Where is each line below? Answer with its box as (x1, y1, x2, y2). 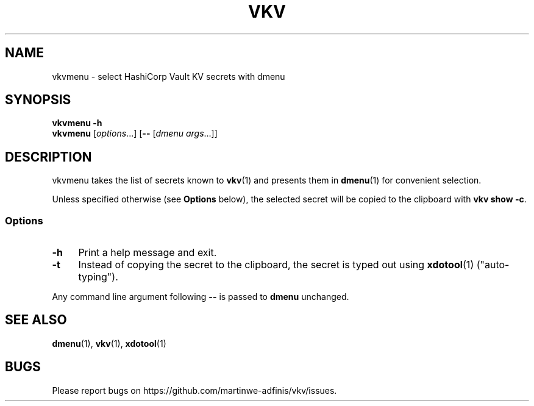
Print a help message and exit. (78, 246, 217, 259)
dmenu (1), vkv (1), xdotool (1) (52, 338, 166, 349)
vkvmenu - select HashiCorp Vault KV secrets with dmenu (52, 71, 285, 82)
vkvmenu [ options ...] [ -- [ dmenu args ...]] (52, 128, 218, 139)
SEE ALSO (5, 312, 67, 328)
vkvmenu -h (52, 118, 102, 129)
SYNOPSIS (5, 92, 71, 108)
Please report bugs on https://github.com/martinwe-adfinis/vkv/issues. (52, 385, 337, 396)
